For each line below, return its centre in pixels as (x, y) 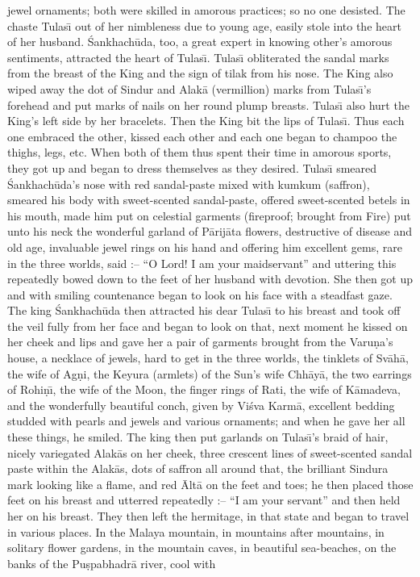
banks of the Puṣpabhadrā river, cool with (112, 563)
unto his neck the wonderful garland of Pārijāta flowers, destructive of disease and (210, 231)
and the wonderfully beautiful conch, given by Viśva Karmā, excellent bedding (201, 405)
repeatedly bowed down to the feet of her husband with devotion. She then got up (210, 279)
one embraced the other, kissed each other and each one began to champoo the (202, 136)
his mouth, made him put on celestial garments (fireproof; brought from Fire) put (209, 215)
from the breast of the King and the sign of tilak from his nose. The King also (200, 73)
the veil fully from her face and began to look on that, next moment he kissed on (208, 326)
